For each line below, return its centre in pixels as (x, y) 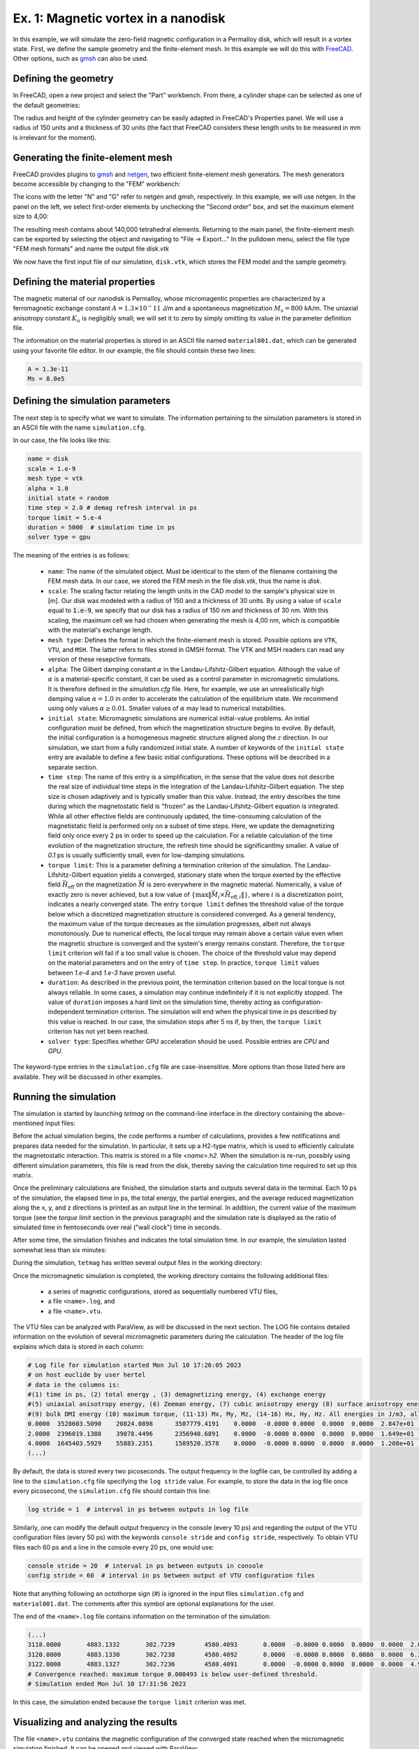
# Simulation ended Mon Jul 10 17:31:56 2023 (107, 1684)
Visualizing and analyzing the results (95, 1722)
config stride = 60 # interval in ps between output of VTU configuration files (171, 1575)
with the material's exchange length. (100, 630)
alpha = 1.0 (48, 488)
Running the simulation (65, 1097)
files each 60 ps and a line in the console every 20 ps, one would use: (113, 1547)
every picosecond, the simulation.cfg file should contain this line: (112, 1491)
